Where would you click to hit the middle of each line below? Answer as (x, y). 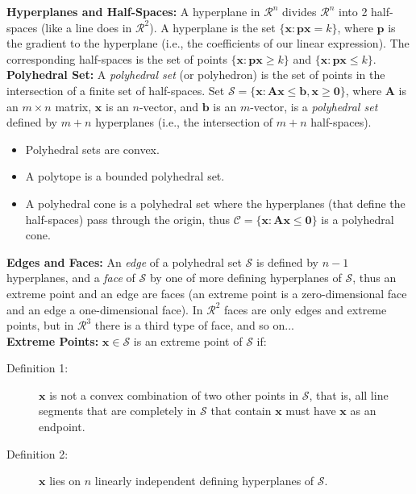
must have (311, 411)
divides (300, 11)
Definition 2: (37, 453)
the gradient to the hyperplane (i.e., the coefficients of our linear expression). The (208, 43)
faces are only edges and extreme (305, 309)
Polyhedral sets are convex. (92, 149)
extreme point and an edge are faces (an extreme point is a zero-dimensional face (207, 293)
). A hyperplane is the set (212, 27)
